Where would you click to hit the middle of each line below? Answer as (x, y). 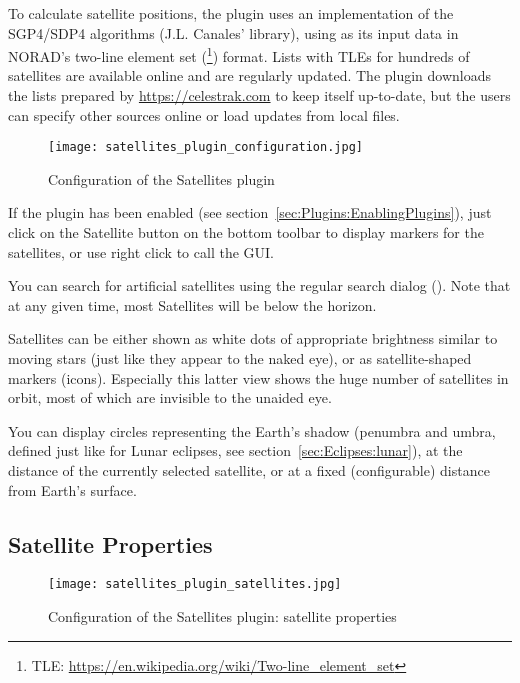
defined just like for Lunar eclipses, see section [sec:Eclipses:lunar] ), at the (235, 450)
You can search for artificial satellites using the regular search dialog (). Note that (259, 285)
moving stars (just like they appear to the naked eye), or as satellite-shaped (240, 358)
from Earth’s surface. (72, 489)
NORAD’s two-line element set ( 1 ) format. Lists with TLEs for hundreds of (239, 54)
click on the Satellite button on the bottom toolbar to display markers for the (246, 232)
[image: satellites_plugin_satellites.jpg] (195, 584)
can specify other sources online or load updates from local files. (204, 114)
